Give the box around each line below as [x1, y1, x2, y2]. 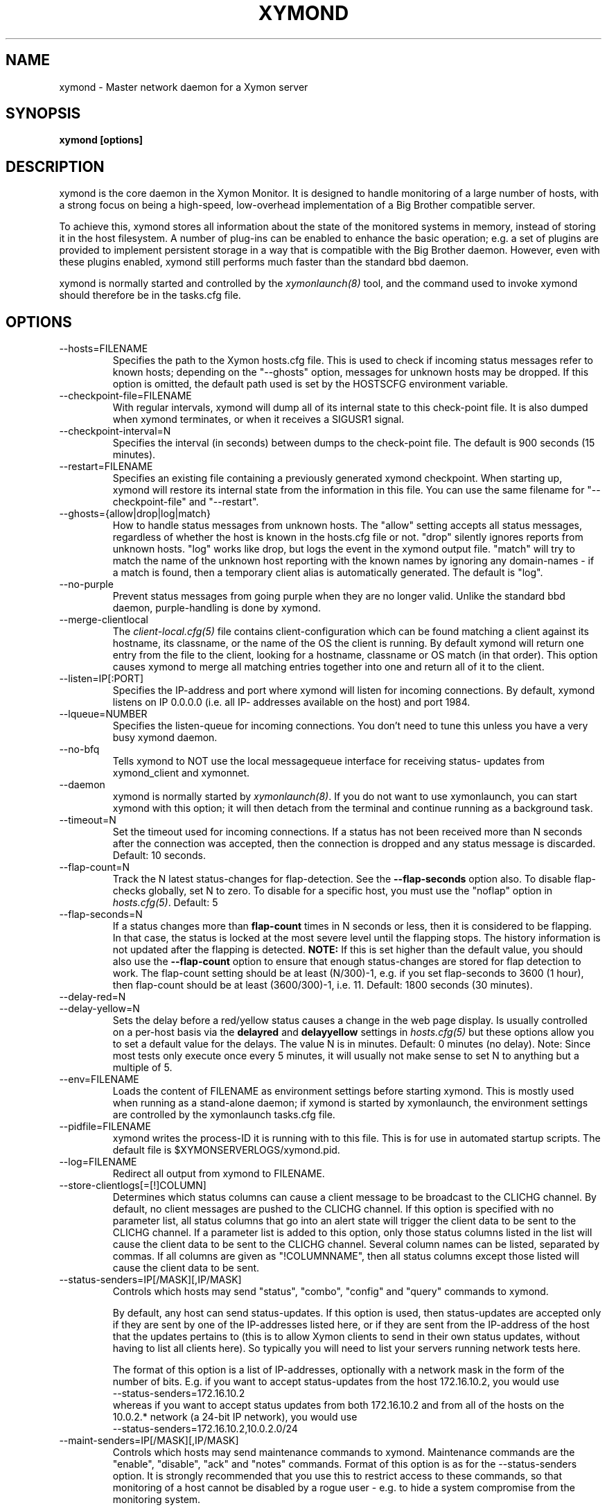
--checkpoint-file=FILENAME [59, 390, 192, 402]
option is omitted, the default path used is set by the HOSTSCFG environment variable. [112, 378, 509, 390]
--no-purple [59, 578, 114, 591]
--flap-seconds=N [59, 908, 143, 921]
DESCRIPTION [6, 157, 105, 175]
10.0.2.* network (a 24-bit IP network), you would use [112, 1411, 358, 1423]
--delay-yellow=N [59, 1003, 140, 1015]
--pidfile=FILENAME [59, 1120, 151, 1133]
